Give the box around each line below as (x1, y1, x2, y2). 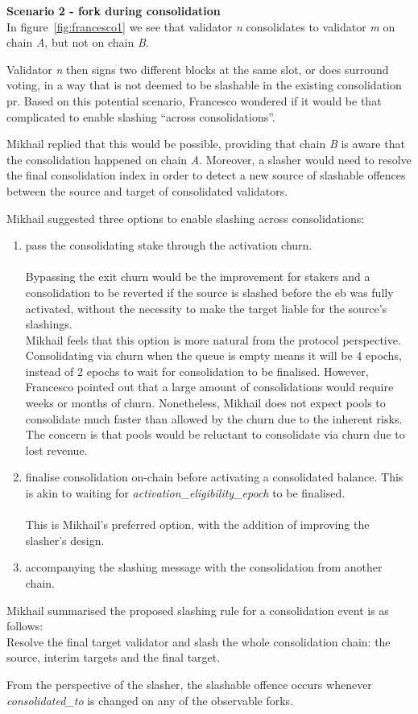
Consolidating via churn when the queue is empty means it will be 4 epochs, (25, 347, 402, 364)
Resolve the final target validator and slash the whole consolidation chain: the (6, 633, 391, 650)
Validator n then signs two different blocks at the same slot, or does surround (6, 60, 389, 77)
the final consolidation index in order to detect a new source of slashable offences (6, 167, 406, 184)
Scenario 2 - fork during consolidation (6, 2, 221, 19)
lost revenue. (25, 441, 88, 458)
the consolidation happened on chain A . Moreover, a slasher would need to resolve (6, 151, 412, 167)
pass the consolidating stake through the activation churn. (25, 237, 312, 254)
